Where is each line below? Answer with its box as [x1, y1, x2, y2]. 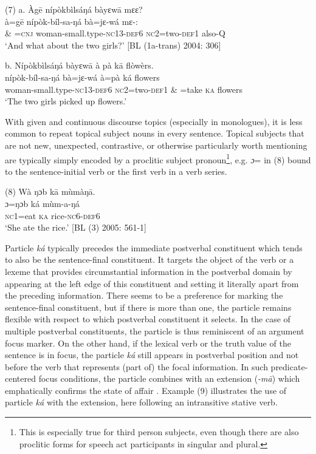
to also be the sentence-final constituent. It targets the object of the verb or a [5, 253, 294, 266]
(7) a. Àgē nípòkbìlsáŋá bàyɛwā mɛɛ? [5, 3, 143, 15]
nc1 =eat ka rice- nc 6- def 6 [5, 209, 100, 222]
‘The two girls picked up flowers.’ [5, 95, 127, 107]
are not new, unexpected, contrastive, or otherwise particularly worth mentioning [5, 138, 307, 151]
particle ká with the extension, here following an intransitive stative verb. [5, 396, 278, 408]
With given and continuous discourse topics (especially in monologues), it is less [5, 115, 303, 127]
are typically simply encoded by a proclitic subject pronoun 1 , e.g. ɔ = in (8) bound [5, 151, 311, 166]
